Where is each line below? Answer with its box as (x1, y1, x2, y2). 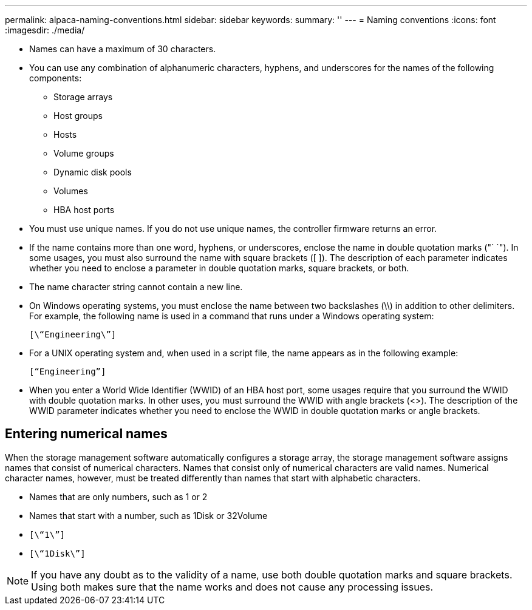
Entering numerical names (5, 426, 168, 442)
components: (29, 73, 82, 83)
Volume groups (53, 148, 114, 158)
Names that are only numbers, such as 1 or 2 (29, 491, 208, 502)
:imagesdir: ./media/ (5, 25, 85, 35)
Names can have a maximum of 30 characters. (29, 44, 216, 54)
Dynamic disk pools (53, 167, 132, 177)
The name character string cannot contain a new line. (29, 282, 243, 292)
